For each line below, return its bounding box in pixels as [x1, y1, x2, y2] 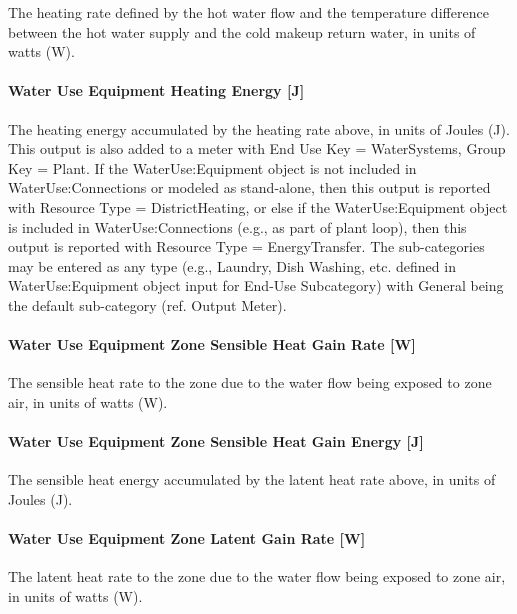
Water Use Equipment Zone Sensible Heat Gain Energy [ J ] [8, 431, 424, 452]
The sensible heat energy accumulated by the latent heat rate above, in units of [8, 469, 496, 490]
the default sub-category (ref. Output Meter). [8, 294, 287, 315]
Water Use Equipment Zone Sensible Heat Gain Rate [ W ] [8, 334, 416, 355]
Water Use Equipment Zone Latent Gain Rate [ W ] [8, 528, 366, 549]
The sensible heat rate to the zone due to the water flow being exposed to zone [8, 372, 492, 393]
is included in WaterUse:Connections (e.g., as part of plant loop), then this [8, 216, 467, 237]
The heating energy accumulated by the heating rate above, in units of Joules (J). [8, 118, 510, 139]
